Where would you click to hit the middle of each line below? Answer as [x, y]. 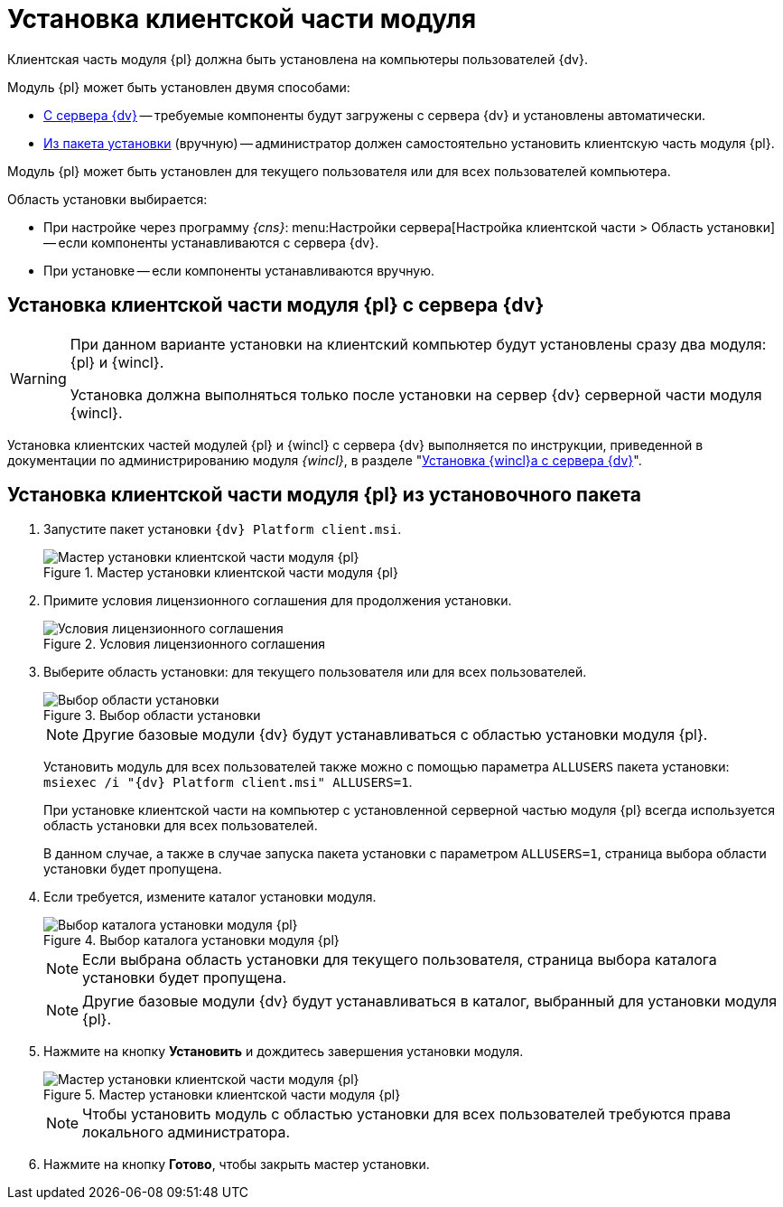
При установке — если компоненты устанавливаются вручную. [239, 270]
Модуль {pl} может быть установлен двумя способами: [179, 87]
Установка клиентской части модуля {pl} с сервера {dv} [276, 305]
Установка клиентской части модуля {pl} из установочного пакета [325, 495]
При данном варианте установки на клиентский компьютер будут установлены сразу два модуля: [418, 344]
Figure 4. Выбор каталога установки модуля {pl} [191, 940]
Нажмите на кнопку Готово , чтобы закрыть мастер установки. [237, 1165]
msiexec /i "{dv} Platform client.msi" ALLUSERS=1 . [228, 782]
